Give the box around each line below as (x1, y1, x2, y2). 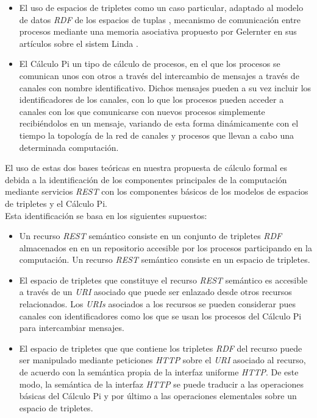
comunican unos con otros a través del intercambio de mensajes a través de (19, 69, 299, 82)
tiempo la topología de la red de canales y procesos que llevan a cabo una (19, 128, 294, 141)
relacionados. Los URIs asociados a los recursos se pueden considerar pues (19, 298, 296, 310)
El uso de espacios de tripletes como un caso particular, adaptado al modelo (19, 1, 304, 13)
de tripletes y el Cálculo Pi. (5, 197, 107, 209)
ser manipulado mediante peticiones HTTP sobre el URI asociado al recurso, (19, 354, 306, 366)
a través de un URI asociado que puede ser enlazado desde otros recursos (19, 285, 292, 298)
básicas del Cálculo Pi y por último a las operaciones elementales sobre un (19, 389, 297, 402)
